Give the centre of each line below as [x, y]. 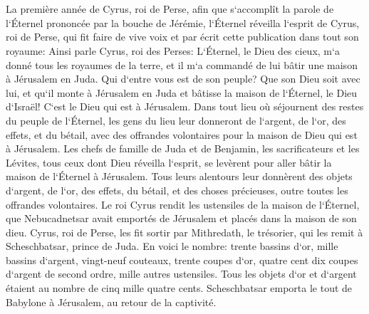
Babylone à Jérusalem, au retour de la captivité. [111, 302]
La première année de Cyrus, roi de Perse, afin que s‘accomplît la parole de [170, 9]
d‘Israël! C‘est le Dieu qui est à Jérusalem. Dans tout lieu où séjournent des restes [185, 106]
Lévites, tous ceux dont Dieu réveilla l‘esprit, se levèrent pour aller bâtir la [169, 162]
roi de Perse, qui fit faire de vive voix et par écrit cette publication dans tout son [182, 37]
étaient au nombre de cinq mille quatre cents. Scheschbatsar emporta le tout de [179, 288]
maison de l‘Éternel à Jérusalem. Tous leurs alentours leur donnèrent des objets [179, 176]
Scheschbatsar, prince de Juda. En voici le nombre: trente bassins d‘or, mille [172, 246]
